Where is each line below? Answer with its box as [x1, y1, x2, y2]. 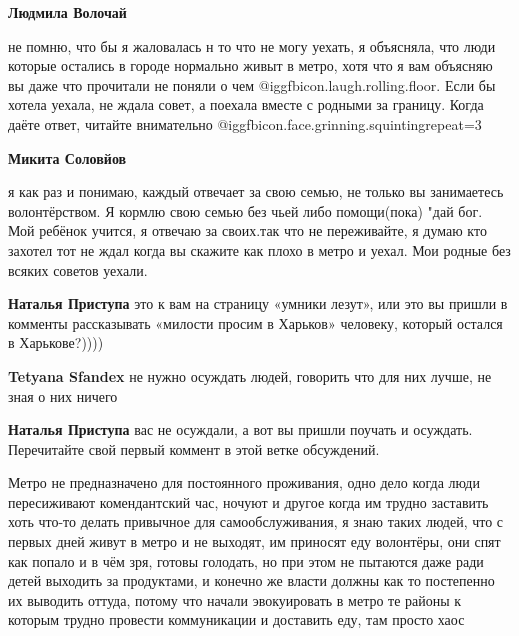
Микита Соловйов [8, 147, 127, 168]
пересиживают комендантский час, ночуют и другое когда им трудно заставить [8, 491, 489, 512]
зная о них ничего [8, 385, 118, 406]
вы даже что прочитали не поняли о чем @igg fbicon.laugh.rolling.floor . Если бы [8, 74, 496, 95]
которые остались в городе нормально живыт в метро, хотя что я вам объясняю [8, 55, 493, 76]
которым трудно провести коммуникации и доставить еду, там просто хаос [8, 609, 465, 630]
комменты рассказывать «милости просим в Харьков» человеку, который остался [8, 312, 503, 333]
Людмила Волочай [8, 2, 127, 22]
